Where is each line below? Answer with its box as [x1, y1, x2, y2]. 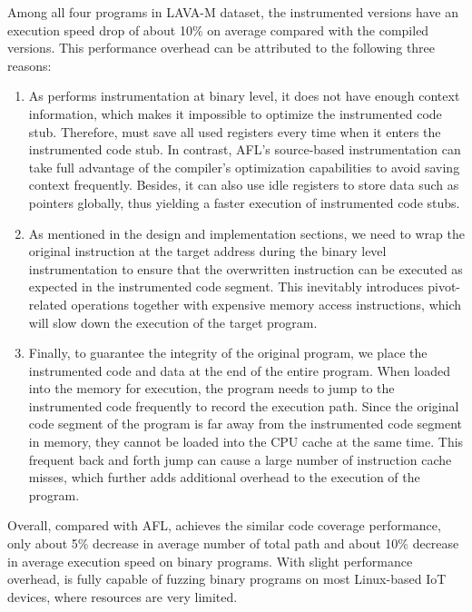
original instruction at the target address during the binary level [28, 242, 387, 261]
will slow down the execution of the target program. [28, 312, 318, 331]
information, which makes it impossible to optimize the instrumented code [28, 104, 442, 123]
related [28, 294, 67, 313]
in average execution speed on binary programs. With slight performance [7, 551, 413, 570]
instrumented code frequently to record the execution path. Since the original [28, 396, 459, 415]
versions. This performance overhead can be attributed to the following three [7, 38, 436, 57]
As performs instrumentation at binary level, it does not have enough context [28, 86, 460, 105]
